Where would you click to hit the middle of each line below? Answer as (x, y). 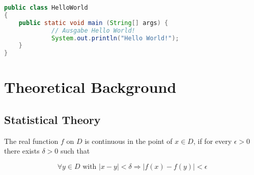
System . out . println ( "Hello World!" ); (115, 38)
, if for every (213, 141)
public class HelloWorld (46, 8)
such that (75, 151)
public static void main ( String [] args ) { (93, 23)
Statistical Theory (52, 119)
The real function (31, 141)
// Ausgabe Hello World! (93, 30)
